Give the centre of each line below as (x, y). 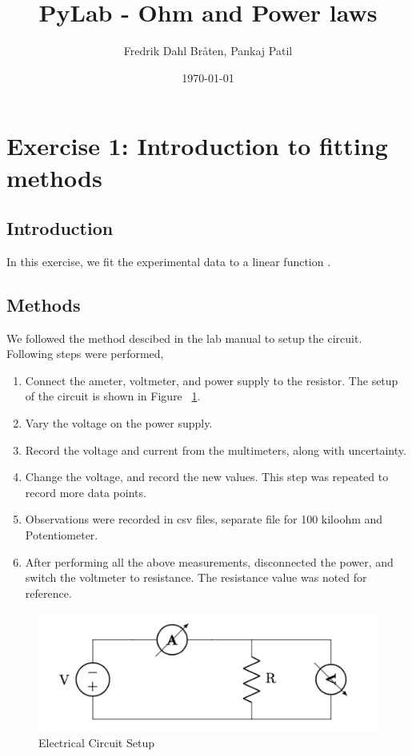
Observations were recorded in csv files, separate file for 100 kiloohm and (204, 519)
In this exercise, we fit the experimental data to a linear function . (169, 261)
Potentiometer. (62, 535)
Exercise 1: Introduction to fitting (197, 146)
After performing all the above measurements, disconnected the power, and (209, 561)
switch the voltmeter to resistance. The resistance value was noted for (196, 577)
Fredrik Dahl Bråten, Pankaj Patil (208, 51)
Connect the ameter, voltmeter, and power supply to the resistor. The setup (212, 380)
